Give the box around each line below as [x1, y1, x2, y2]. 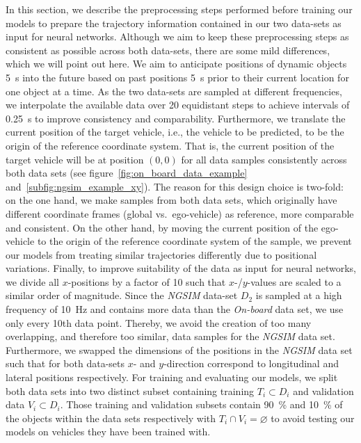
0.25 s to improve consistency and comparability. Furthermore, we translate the [6, 111, 346, 125]
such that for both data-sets [6, 356, 125, 371]
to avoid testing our [271, 410, 355, 425]
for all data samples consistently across [181, 152, 347, 166]
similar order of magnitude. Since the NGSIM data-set [6, 288, 238, 303]
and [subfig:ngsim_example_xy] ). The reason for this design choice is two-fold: [6, 179, 344, 193]
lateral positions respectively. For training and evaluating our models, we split [6, 370, 338, 385]
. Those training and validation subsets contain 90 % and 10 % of [60, 397, 343, 412]
